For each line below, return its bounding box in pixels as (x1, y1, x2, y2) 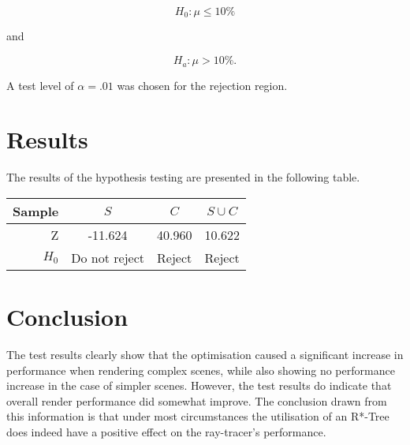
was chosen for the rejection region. (117, 77, 288, 93)
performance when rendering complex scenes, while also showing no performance (6, 361, 395, 378)
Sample (13, 201, 59, 220)
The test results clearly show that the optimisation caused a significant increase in (6, 346, 404, 362)
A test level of (6, 77, 74, 93)
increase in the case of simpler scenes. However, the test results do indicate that (6, 377, 392, 394)
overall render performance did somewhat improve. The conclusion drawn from (6, 392, 387, 409)
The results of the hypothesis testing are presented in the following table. (6, 169, 360, 185)
